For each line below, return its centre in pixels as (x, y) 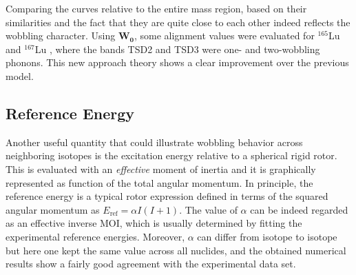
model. (20, 75)
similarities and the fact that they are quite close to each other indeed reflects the (178, 22)
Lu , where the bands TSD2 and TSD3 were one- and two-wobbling (177, 49)
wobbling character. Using (61, 35)
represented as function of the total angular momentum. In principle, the (159, 182)
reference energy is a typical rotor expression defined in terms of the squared (167, 196)
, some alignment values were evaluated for (224, 35)
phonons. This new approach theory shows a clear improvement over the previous (177, 62)
